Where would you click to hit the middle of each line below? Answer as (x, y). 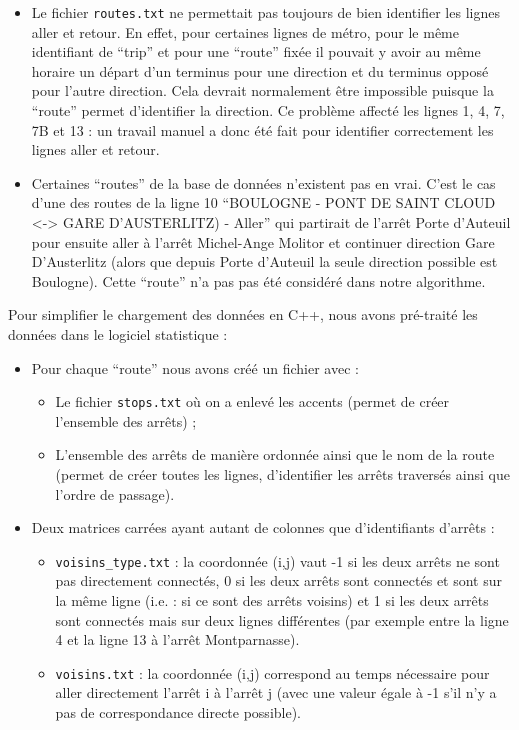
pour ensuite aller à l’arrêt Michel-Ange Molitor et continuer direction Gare (263, 241)
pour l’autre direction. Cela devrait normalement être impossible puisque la (262, 90)
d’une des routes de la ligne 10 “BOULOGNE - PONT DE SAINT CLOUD (263, 202)
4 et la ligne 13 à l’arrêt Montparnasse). (177, 639)
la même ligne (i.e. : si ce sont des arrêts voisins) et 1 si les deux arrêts (272, 600)
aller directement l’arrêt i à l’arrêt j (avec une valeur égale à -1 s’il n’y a (276, 692)
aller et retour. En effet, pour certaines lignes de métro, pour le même (245, 31)
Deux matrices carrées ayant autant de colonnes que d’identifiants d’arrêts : (263, 527)
